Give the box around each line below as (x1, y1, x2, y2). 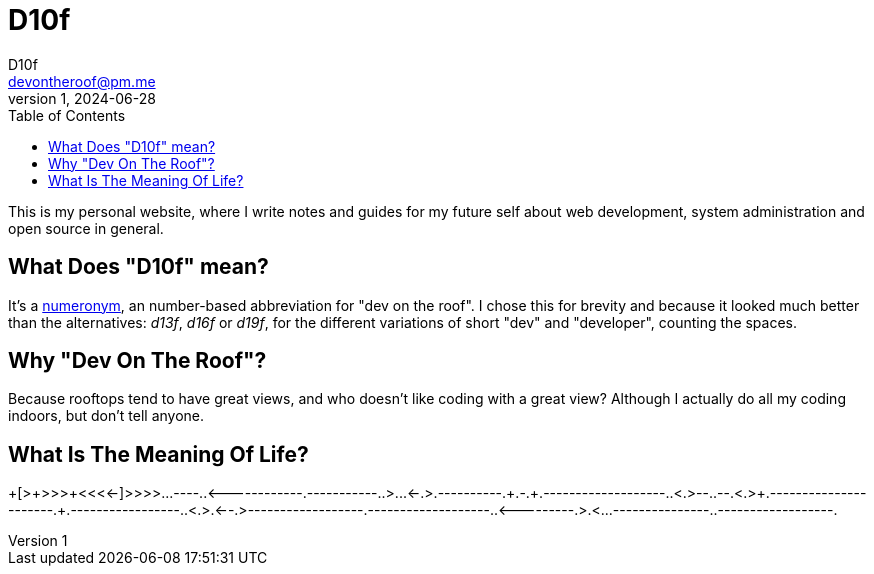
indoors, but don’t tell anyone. (8, 407, 205, 425)
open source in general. (8, 219, 164, 237)
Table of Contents (8, 106, 126, 124)
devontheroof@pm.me (8, 72, 156, 90)
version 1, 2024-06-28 (8, 89, 156, 107)
